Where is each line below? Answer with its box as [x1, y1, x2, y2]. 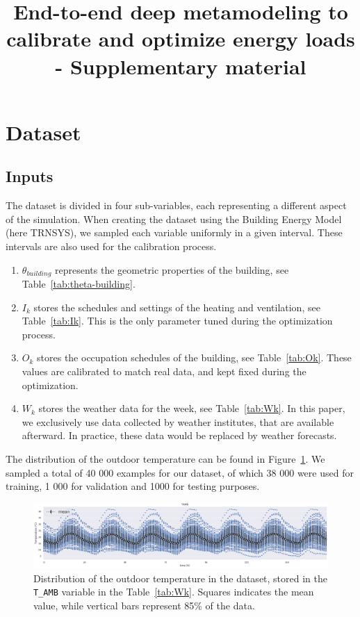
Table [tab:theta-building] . [22, 276, 136, 290]
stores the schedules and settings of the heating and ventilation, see [33, 299, 320, 314]
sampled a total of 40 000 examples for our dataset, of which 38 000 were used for [6, 465, 354, 479]
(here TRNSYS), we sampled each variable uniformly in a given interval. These [6, 225, 343, 240]
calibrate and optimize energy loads [6, 24, 355, 53]
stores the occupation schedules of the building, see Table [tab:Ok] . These [37, 350, 352, 365]
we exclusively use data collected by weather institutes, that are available [22, 414, 334, 429]
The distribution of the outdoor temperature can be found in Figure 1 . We [6, 451, 325, 466]
